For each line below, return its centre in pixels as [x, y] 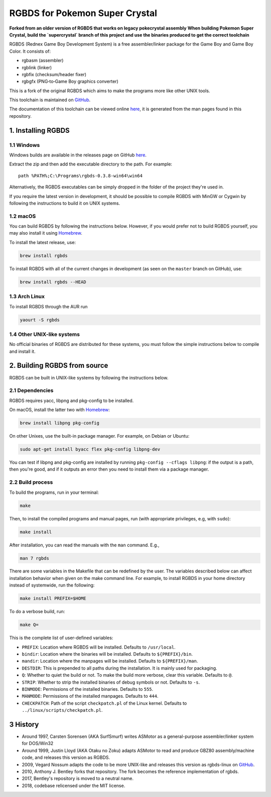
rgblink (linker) [37, 67]
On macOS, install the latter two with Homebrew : [59, 410]
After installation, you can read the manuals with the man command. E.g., [84, 545]
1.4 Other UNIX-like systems [45, 334]
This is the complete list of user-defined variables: [61, 638]
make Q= [29, 625]
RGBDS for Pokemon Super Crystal [83, 13]
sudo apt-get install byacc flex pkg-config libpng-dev [90, 449]
